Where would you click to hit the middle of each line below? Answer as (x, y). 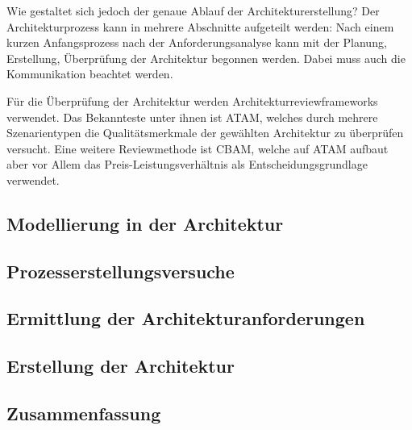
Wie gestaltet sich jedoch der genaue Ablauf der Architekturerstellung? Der (193, 10)
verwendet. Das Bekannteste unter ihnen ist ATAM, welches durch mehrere (192, 117)
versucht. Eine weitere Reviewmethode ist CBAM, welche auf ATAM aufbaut (198, 148)
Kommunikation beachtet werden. (90, 74)
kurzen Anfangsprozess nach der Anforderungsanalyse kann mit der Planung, (197, 42)
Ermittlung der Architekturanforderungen (186, 318)
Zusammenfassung (84, 413)
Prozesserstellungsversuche (121, 271)
